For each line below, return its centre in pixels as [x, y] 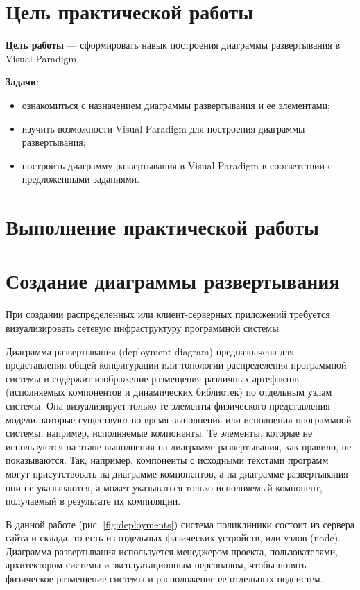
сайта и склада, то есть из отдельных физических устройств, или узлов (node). [173, 538]
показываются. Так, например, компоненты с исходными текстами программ [167, 460]
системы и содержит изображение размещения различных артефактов [152, 378]
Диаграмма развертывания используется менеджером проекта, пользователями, [172, 551]
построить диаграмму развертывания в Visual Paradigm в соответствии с [177, 165]
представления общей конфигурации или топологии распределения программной [176, 365]
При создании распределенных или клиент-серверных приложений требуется [168, 314]
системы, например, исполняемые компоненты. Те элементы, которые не [159, 433]
